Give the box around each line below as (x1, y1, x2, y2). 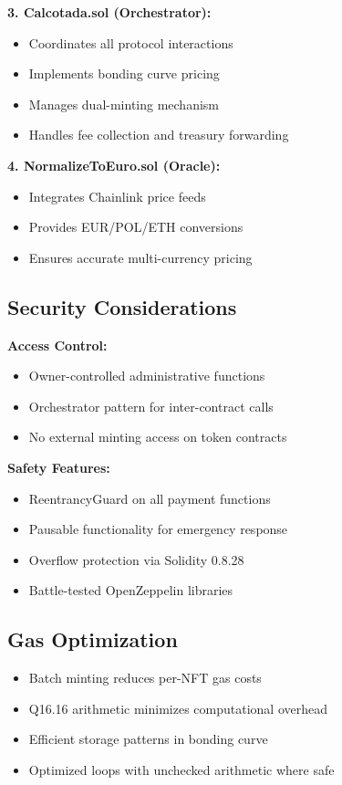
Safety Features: (7, 457, 110, 476)
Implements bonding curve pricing (28, 64, 220, 83)
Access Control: (7, 335, 108, 354)
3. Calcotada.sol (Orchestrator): (7, 3, 212, 21)
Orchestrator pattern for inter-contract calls (28, 396, 274, 415)
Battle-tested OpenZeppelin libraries (28, 581, 233, 600)
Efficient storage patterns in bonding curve (28, 729, 268, 748)
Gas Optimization (7, 625, 178, 654)
